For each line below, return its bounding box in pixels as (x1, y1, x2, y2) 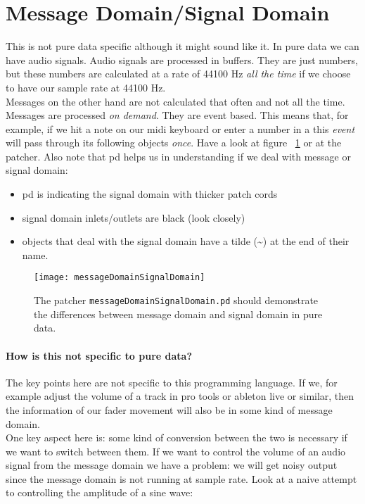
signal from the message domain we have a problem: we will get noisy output (6, 458, 338, 472)
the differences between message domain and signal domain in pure (34, 306, 323, 321)
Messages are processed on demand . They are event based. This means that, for (6, 108, 349, 122)
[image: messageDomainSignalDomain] (34, 272, 205, 283)
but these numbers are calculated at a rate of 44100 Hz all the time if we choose (6, 66, 351, 81)
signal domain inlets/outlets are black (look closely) (22, 210, 245, 225)
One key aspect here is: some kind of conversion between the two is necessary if (6, 430, 347, 445)
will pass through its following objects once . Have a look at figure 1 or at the (6, 135, 342, 150)
